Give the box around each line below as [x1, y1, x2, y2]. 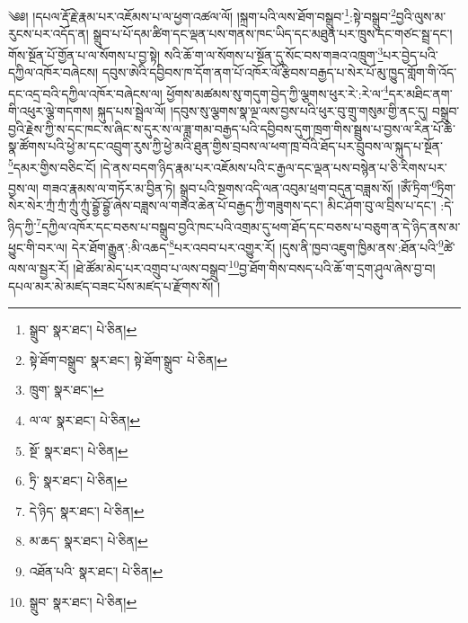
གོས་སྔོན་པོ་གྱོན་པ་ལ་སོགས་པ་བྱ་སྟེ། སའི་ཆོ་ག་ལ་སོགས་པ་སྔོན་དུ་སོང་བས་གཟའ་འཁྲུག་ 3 [8, 42, 384, 64]
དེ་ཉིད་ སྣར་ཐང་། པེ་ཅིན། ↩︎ [29, 501, 145, 520]
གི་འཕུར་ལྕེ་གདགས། [8, 101, 93, 120]
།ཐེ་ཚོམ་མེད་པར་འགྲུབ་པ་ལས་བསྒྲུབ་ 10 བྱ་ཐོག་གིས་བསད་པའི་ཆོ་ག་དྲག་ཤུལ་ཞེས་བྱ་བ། [73, 256, 436, 277]
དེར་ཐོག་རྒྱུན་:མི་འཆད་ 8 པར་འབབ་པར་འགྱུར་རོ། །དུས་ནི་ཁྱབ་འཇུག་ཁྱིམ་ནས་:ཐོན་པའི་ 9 [71, 236, 444, 256]
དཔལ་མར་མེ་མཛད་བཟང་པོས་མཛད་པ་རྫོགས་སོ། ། [8, 276, 221, 295]
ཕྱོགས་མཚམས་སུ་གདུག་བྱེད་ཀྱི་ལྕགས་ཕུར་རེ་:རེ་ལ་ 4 [166, 81, 389, 102]
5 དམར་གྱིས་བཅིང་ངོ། [8, 155, 96, 176]
